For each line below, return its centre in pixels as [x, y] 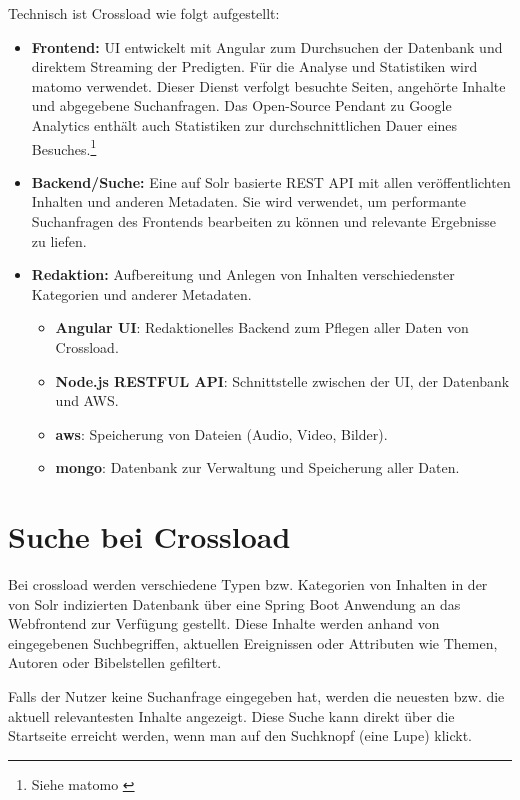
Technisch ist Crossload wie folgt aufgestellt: [144, 13]
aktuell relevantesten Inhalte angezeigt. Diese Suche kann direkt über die [231, 715]
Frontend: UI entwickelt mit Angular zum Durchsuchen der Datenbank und [267, 46]
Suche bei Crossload [149, 536]
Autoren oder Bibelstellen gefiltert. [115, 662]
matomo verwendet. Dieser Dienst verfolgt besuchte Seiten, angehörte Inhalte [268, 85]
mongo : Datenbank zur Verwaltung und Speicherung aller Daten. [257, 467]
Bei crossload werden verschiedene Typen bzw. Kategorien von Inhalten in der [248, 584]
